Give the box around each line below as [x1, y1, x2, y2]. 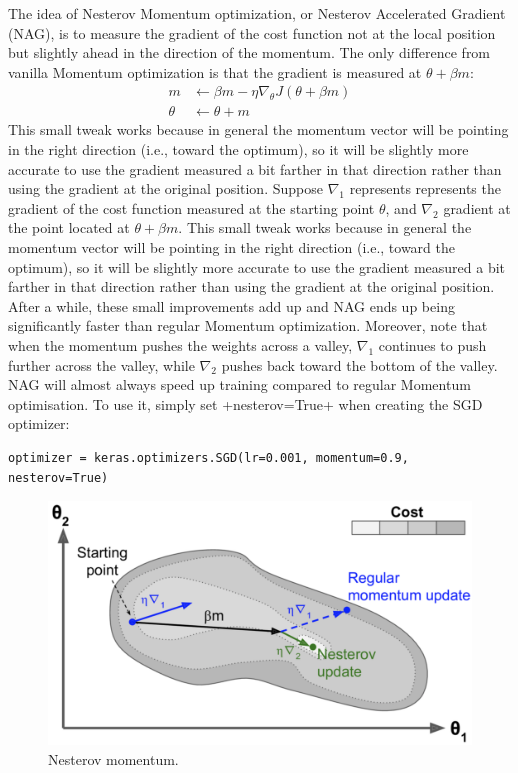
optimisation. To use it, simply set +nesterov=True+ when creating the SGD [8, 393, 483, 414]
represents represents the [349, 178, 501, 199]
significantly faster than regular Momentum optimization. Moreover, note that [8, 315, 488, 336]
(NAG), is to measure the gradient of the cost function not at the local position [8, 22, 496, 43]
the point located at [8, 217, 130, 238]
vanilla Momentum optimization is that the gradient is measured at [8, 61, 422, 82]
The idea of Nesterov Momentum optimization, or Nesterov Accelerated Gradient [8, 3, 506, 23]
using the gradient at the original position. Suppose [8, 178, 323, 199]
